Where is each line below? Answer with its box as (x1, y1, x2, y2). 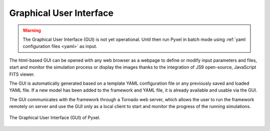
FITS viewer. (9, 71, 35, 77)
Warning (22, 27, 41, 33)
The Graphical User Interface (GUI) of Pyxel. (9, 115, 100, 121)
